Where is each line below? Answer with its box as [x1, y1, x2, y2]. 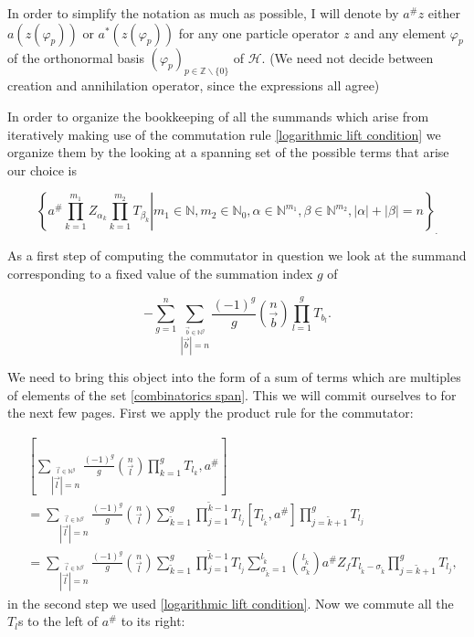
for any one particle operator [178, 23, 340, 42]
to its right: [121, 611, 185, 631]
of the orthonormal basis [7, 48, 144, 67]
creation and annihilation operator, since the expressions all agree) [7, 76, 380, 95]
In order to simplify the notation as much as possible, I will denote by [7, 4, 399, 22]
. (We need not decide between [261, 48, 434, 67]
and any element [353, 23, 447, 42]
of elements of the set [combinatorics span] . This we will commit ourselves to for [7, 385, 457, 404]
